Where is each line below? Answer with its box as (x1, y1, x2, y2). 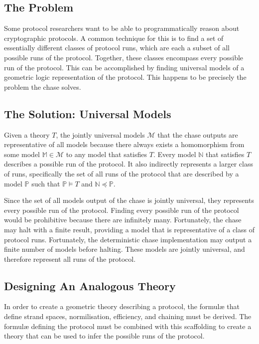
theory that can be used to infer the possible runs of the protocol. (4, 331, 205, 341)
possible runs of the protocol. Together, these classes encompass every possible (4, 52, 244, 62)
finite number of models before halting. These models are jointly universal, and (4, 244, 245, 254)
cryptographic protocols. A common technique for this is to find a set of (4, 32, 224, 43)
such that (31, 178, 60, 188)
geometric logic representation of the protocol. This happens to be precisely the (4, 72, 247, 82)
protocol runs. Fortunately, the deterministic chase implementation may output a (4, 234, 252, 244)
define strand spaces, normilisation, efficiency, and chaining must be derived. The (4, 311, 252, 322)
